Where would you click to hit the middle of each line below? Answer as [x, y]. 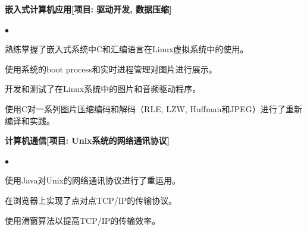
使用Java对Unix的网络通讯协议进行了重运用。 [93, 180]
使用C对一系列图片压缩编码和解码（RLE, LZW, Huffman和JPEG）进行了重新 [153, 108]
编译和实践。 [30, 120]
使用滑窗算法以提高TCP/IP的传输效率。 [83, 220]
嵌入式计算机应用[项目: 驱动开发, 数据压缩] [88, 9]
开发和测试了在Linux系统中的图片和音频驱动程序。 [103, 89]
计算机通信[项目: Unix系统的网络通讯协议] [87, 140]
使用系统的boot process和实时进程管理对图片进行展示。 [111, 69]
